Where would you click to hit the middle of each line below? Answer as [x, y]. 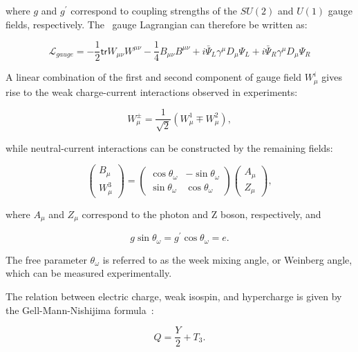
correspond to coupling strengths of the [154, 10]
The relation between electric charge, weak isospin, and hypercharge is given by [174, 296]
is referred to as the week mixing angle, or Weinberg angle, [227, 259]
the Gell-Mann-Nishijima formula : [80, 310]
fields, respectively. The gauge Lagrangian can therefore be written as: [157, 24]
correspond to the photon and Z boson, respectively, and [201, 214]
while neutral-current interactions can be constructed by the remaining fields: [169, 147]
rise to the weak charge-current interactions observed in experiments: [152, 91]
